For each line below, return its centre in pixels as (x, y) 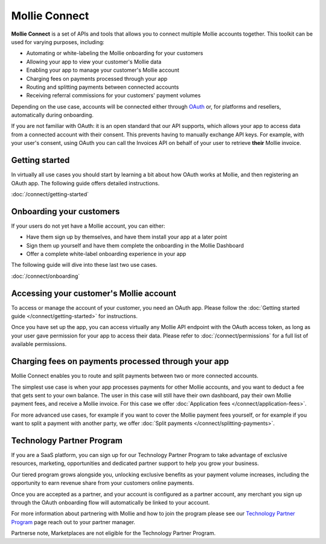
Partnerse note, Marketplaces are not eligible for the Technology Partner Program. (113, 533)
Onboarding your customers (66, 211)
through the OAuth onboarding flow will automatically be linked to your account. (110, 502)
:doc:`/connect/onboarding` (46, 276)
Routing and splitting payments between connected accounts (103, 87)
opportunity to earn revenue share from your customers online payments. (103, 483)
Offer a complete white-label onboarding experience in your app (106, 254)
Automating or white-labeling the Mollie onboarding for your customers (115, 53)
